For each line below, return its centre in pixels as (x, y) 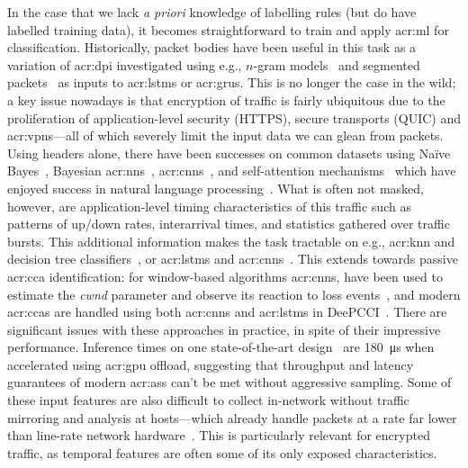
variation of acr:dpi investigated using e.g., (125, 64)
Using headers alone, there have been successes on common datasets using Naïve (229, 153)
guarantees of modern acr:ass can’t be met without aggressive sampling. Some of (229, 382)
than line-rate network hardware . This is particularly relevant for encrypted (219, 435)
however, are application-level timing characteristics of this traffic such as (209, 206)
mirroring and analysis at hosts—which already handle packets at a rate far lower (232, 417)
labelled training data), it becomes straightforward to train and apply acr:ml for (228, 29)
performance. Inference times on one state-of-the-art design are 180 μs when (221, 347)
